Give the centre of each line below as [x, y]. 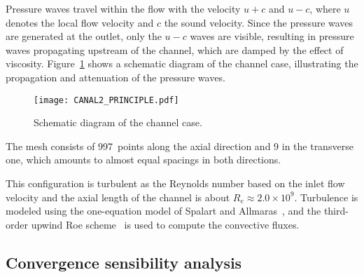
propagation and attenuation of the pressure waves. [115, 77]
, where [325, 8]
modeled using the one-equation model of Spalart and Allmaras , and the [163, 211]
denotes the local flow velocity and [80, 22]
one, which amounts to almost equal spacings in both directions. [143, 160]
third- [336, 211]
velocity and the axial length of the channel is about [118, 197]
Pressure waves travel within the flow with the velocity [123, 8]
